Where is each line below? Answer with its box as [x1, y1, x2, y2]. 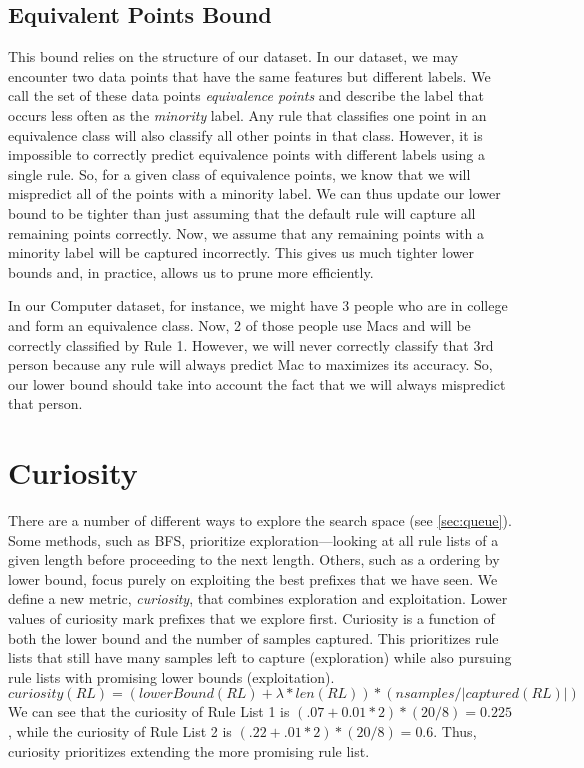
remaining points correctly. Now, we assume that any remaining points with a [8, 222, 485, 243]
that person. [8, 393, 83, 414]
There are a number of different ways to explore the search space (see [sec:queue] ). [8, 510, 512, 531]
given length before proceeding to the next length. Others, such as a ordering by [8, 549, 500, 570]
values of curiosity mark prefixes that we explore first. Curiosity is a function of [8, 607, 495, 628]
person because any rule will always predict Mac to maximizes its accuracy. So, [8, 354, 493, 375]
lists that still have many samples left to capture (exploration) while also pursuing [8, 647, 512, 668]
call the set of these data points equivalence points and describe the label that [8, 85, 484, 106]
